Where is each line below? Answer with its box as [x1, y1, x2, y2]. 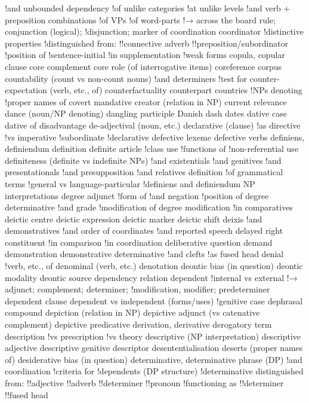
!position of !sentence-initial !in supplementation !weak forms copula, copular [5, 48, 285, 61]
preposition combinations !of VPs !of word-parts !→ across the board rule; [5, 13, 276, 26]
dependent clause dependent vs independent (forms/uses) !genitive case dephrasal [5, 294, 303, 307]
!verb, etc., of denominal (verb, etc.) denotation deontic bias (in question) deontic [5, 259, 303, 272]
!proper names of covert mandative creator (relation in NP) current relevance [5, 95, 287, 108]
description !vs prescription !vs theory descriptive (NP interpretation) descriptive [5, 329, 301, 342]
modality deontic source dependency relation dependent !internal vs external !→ [5, 271, 298, 283]
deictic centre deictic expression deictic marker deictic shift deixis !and [5, 212, 262, 225]
